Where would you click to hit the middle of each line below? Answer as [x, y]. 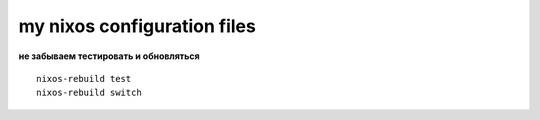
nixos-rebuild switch [89, 93]
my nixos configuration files [137, 26]
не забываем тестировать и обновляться [109, 56]
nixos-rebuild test [84, 78]
